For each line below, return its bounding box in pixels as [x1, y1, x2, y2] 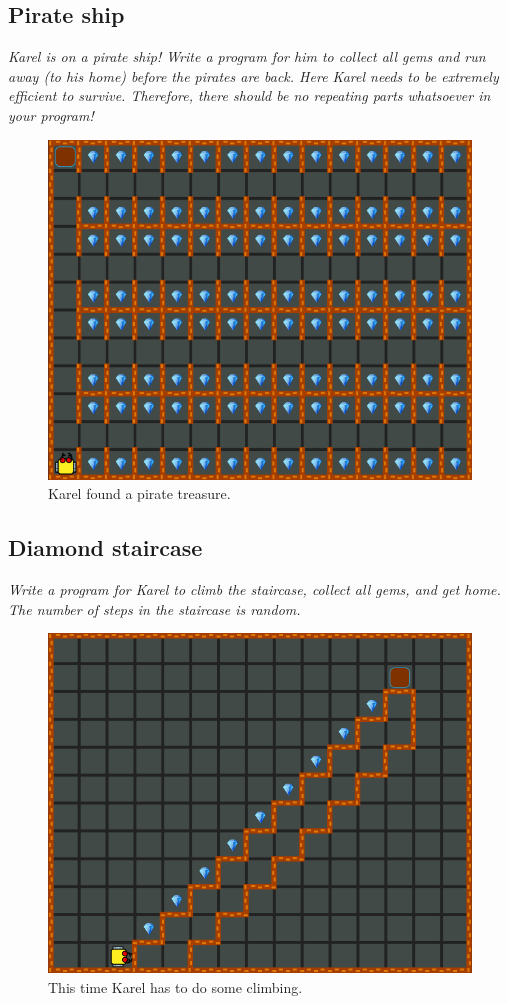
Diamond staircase [8, 532, 203, 563]
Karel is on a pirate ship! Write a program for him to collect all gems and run [8, 46, 486, 67]
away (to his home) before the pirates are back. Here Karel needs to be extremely [8, 65, 499, 86]
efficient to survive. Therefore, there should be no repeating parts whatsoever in [8, 85, 491, 106]
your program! [8, 104, 94, 125]
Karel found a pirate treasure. [48, 483, 231, 504]
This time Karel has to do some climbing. [48, 976, 303, 997]
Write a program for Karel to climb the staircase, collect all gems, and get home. [8, 579, 501, 600]
